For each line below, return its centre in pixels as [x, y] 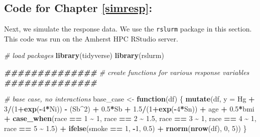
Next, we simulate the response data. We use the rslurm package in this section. [128, 29]
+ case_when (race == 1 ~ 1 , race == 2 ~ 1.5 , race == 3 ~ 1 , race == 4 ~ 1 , [130, 118]
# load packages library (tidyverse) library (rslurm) [84, 55]
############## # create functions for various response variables [127, 72]
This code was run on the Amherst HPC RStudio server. [91, 38]
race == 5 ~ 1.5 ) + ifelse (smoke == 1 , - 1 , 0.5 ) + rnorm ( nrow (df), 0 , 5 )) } [125, 128]
